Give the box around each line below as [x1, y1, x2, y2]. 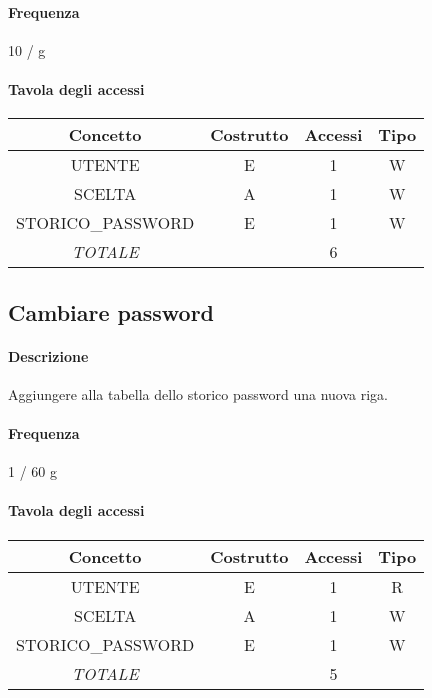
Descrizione [8, 345, 89, 366]
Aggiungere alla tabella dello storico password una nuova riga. [8, 383, 388, 404]
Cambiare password [8, 296, 215, 327]
